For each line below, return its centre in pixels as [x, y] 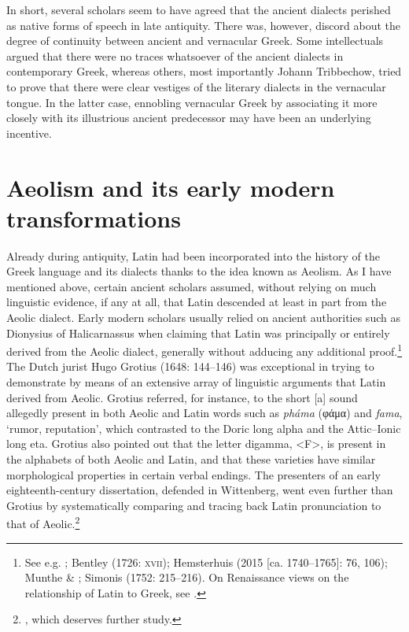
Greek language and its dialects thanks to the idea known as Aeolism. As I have [199, 271]
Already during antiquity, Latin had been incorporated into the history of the [193, 255]
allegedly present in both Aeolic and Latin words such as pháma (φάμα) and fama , [204, 413]
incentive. [29, 133]
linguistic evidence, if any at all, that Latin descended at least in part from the [197, 302]
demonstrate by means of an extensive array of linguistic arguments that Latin [196, 382]
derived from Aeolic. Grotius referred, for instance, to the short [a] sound [182, 397]
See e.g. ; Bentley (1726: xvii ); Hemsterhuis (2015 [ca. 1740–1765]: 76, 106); [206, 562]
